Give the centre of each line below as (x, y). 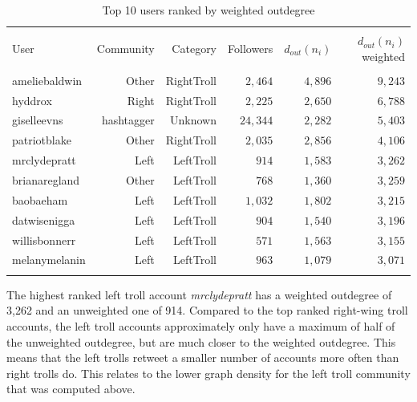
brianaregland (46, 180)
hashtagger (128, 120)
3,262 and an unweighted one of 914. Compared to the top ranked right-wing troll (207, 310)
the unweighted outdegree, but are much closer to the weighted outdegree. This (201, 341)
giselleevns (38, 120)
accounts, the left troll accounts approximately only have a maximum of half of (201, 325)
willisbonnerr (44, 240)
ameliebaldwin (47, 80)
